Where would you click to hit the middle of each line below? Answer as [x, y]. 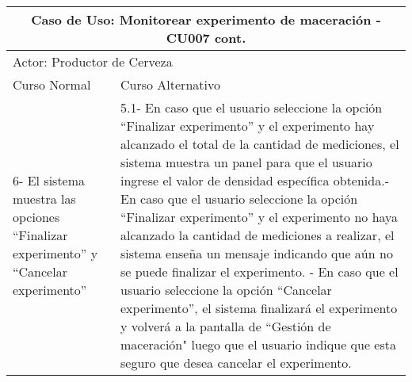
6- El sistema [49, 180]
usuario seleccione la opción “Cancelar [226, 290]
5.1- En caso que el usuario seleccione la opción [251, 107]
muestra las [44, 199]
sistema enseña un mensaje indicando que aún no [256, 253]
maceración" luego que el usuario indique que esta [258, 344]
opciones [36, 217]
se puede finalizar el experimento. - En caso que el [259, 271]
